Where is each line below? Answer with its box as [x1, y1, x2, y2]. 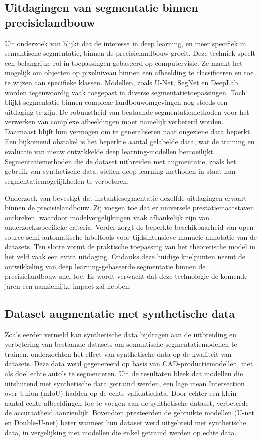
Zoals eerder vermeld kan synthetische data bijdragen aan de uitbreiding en [5, 329, 237, 339]
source [5, 231, 24, 242]
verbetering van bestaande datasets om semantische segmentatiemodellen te [5, 339, 237, 349]
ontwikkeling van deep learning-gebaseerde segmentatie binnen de [5, 261, 206, 271]
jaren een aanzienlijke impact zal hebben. [5, 280, 132, 291]
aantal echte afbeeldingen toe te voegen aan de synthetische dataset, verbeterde [5, 397, 249, 408]
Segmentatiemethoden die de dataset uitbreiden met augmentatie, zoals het [5, 156, 236, 166]
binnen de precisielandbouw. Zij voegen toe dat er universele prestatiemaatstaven [5, 202, 254, 213]
